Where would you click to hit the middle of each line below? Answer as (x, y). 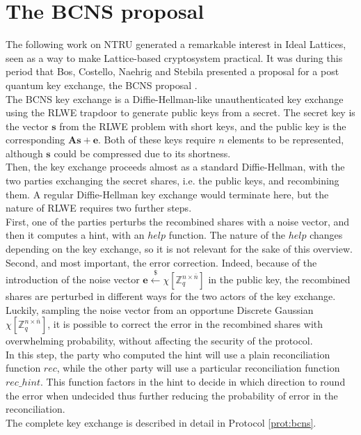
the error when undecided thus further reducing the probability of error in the (172, 395)
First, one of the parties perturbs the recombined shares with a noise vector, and (178, 221)
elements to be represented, (286, 140)
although (24, 153)
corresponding (35, 140)
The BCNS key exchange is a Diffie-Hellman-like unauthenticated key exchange (175, 98)
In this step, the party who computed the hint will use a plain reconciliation (168, 354)
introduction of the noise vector (73, 279)
